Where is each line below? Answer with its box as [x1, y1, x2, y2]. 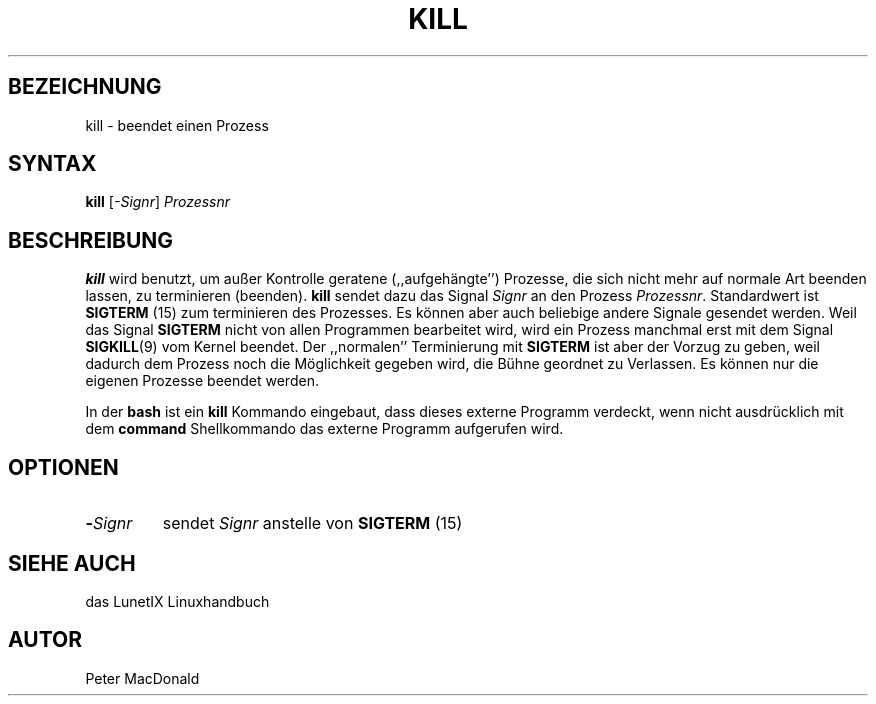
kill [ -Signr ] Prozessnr [85, 193, 231, 211]
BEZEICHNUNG [8, 74, 162, 100]
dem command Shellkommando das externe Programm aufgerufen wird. [85, 420, 564, 438]
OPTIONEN [8, 454, 119, 480]
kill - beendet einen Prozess [85, 116, 269, 134]
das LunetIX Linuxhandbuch [85, 592, 270, 610]
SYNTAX [8, 151, 97, 177]
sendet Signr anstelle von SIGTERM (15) [162, 513, 463, 534]
